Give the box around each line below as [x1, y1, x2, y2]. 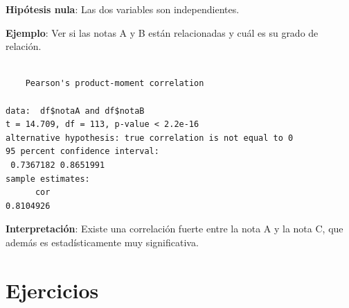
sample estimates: [6, 173, 90, 184]
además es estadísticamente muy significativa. [6, 234, 199, 249]
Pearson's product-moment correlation [25, 78, 204, 89]
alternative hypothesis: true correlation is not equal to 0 [6, 132, 294, 143]
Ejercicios [6, 275, 99, 304]
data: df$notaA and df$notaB [6, 105, 145, 116]
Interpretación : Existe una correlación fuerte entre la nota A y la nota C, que [6, 221, 343, 236]
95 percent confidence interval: [6, 146, 159, 157]
